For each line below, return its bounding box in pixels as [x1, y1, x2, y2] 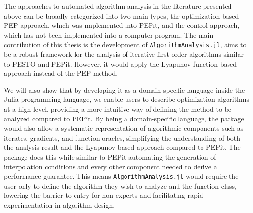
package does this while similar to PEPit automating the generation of [4, 151, 216, 162]
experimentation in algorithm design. [4, 200, 115, 210]
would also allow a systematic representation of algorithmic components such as [4, 123, 244, 133]
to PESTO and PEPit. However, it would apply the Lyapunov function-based [4, 58, 237, 69]
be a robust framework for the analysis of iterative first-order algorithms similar [4, 49, 244, 59]
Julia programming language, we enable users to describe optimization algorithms [4, 94, 250, 104]
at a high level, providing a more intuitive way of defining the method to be [4, 104, 232, 114]
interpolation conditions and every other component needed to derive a [4, 161, 217, 171]
